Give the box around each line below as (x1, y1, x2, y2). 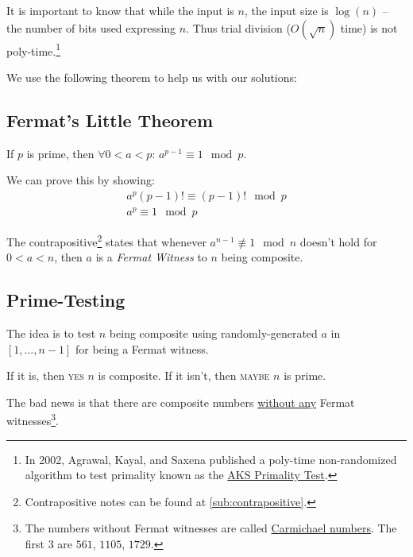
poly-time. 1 (6, 40, 61, 59)
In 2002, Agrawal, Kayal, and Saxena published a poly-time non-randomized (25, 451, 397, 467)
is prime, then (26, 145, 95, 161)
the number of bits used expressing (6, 19, 176, 36)
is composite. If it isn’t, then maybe (98, 367, 270, 384)
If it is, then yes (6, 367, 84, 384)
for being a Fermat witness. (75, 340, 209, 357)
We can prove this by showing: (6, 172, 155, 188)
